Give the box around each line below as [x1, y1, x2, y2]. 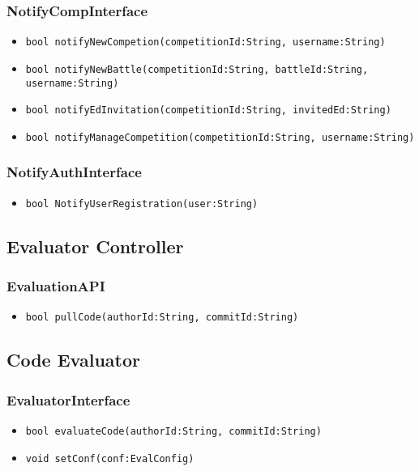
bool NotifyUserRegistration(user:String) [25, 197, 259, 210]
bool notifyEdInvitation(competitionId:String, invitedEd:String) [25, 104, 391, 117]
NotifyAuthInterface [6, 162, 142, 182]
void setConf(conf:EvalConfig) [25, 452, 195, 465]
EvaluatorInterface [6, 389, 130, 409]
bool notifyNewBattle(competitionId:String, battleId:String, [25, 63, 369, 75]
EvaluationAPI [6, 276, 105, 296]
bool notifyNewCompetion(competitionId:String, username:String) [25, 36, 386, 49]
